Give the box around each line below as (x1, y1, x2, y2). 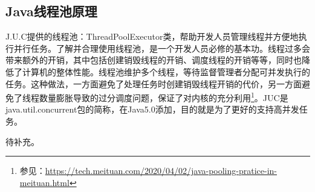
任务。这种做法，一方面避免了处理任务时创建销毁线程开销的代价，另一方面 (5, 77, 302, 90)
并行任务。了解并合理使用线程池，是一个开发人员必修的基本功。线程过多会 (13, 42, 310, 54)
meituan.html (19, 176, 70, 188)
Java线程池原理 (5, 2, 97, 20)
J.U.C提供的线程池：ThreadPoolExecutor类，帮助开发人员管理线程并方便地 (5, 30, 299, 43)
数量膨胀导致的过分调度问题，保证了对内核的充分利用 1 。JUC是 (39, 90, 288, 104)
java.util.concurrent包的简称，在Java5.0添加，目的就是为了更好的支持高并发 (5, 103, 299, 116)
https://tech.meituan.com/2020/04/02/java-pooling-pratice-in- (45, 164, 277, 177)
